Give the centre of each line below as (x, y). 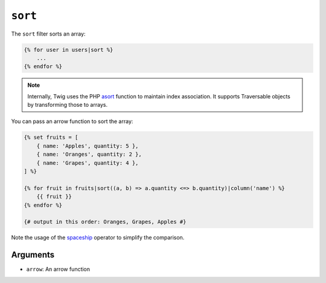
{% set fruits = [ (51, 138)
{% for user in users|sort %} (69, 49)
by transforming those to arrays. (68, 105)
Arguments (33, 255)
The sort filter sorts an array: (48, 34)
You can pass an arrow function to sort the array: (72, 121)
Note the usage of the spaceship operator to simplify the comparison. (98, 238)
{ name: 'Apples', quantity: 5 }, (88, 146)
